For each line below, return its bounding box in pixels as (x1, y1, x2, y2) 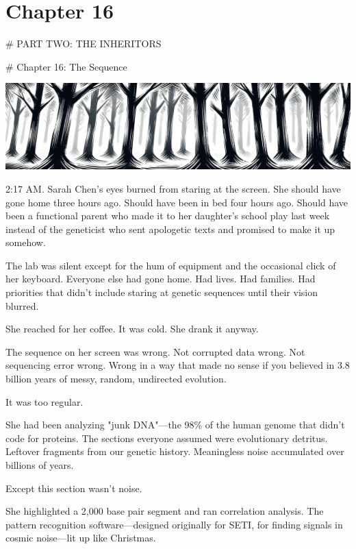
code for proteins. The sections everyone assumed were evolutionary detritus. (5, 430, 328, 445)
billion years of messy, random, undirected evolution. (5, 371, 227, 386)
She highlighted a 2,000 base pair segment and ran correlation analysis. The (5, 504, 324, 518)
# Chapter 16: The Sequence (5, 59, 127, 73)
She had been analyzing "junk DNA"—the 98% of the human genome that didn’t (5, 417, 345, 432)
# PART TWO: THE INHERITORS (5, 36, 162, 51)
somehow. (5, 235, 46, 249)
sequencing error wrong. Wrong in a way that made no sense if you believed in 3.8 (5, 358, 350, 372)
